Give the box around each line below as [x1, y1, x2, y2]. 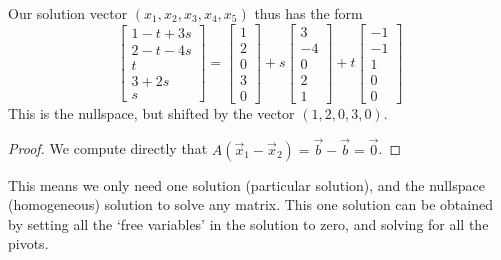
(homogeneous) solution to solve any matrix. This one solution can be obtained [8, 194, 493, 215]
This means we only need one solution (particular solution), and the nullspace [8, 174, 485, 195]
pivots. [8, 233, 49, 254]
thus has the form [254, 3, 363, 23]
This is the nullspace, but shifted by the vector [8, 102, 295, 123]
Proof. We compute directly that [8, 138, 208, 159]
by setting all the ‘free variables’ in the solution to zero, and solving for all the [8, 213, 489, 234]
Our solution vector [8, 3, 128, 23]
